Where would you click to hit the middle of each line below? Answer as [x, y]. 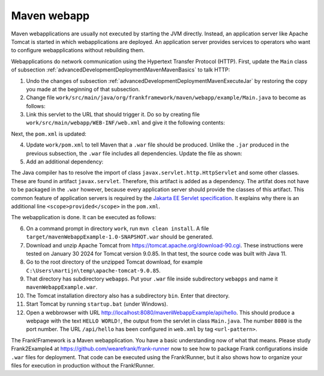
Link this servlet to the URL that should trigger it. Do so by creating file [113, 115]
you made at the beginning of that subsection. [83, 89]
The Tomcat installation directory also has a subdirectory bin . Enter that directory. [128, 296]
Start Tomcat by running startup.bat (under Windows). [97, 304]
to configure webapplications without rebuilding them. [78, 50]
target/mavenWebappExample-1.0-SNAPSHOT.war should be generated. [120, 237]
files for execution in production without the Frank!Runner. [83, 365]
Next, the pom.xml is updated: [49, 134]
